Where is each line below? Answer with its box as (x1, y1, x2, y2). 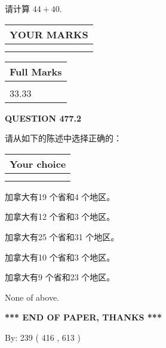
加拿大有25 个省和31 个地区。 (5, 230, 119, 243)
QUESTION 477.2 (5, 111, 82, 124)
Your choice (10, 156, 66, 171)
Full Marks (10, 64, 62, 78)
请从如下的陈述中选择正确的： (5, 132, 122, 144)
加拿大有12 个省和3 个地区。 (5, 210, 115, 223)
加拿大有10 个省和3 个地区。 (5, 250, 115, 263)
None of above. (5, 290, 59, 303)
